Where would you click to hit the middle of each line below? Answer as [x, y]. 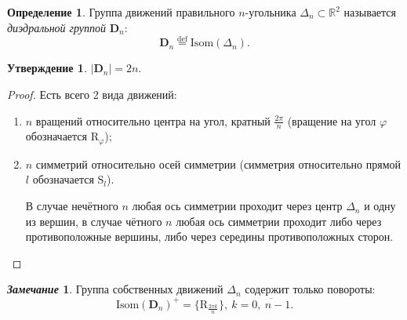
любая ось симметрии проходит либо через [279, 221]
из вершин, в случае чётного [94, 221]
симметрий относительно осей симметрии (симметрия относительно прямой [218, 164]
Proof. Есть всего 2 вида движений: [92, 94]
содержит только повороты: [310, 289]
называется [370, 12]
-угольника [271, 12]
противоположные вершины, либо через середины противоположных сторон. [209, 236]
